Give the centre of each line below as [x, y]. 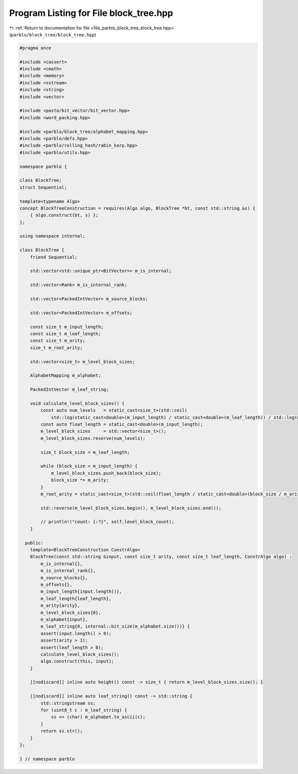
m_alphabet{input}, [64, 619]
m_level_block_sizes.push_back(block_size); [106, 473]
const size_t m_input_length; [67, 327]
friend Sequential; [54, 257]
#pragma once [36, 48]
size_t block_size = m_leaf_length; [85, 452]
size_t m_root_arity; [56, 348]
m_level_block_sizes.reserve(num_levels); [93, 438]
